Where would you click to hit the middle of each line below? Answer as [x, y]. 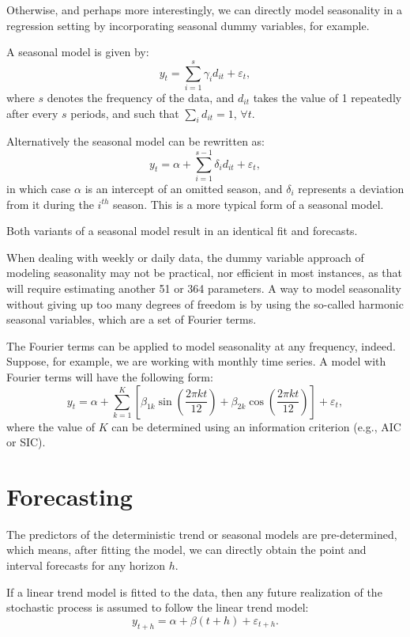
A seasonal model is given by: [78, 52]
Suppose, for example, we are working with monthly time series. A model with [196, 361]
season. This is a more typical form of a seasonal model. [248, 204]
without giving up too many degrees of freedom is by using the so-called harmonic [205, 303]
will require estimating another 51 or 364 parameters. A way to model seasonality [204, 288]
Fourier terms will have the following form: [110, 376]
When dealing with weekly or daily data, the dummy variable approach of [185, 257]
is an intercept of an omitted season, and [184, 189]
